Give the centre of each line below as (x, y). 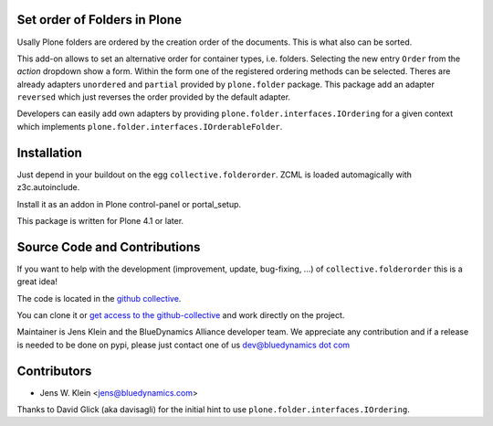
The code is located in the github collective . (99, 298)
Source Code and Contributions (109, 247)
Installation (49, 152)
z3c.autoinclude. (48, 187)
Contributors (54, 371)
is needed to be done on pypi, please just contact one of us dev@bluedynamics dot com (184, 345)
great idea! (37, 282)
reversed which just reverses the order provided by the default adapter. (154, 97)
